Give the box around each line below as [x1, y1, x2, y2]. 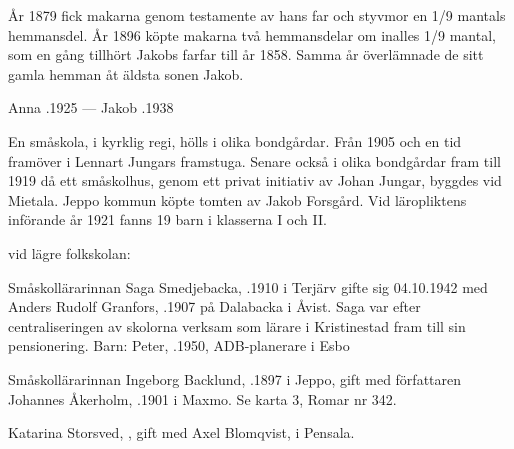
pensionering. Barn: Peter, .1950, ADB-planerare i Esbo [8, 335, 350, 356]
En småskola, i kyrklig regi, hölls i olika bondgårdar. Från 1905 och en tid [8, 130, 462, 151]
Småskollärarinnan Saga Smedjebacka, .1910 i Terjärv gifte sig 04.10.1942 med [8, 276, 488, 297]
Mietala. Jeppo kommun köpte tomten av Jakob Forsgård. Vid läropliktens [8, 189, 467, 210]
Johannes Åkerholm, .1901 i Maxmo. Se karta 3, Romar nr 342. [8, 388, 397, 409]
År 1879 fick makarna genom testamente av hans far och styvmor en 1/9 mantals [8, 5, 506, 25]
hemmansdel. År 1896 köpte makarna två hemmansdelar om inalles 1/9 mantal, [8, 24, 496, 45]
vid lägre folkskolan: [8, 242, 131, 263]
